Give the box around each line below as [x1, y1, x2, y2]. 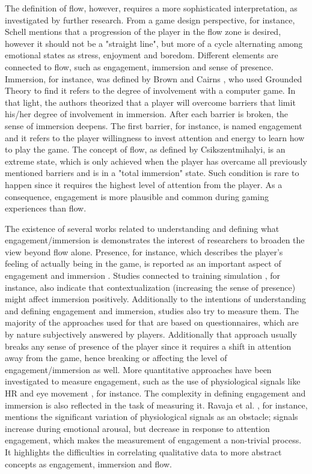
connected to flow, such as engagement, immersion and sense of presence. [5, 60, 274, 73]
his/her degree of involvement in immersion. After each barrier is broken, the [5, 108, 289, 120]
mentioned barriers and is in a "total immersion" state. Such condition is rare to [5, 166, 299, 179]
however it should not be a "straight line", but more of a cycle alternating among [5, 37, 303, 49]
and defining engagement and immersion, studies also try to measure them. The [5, 304, 299, 317]
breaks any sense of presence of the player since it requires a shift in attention [5, 339, 292, 352]
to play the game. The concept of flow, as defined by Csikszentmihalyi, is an [5, 143, 286, 156]
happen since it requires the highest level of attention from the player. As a [5, 178, 283, 190]
